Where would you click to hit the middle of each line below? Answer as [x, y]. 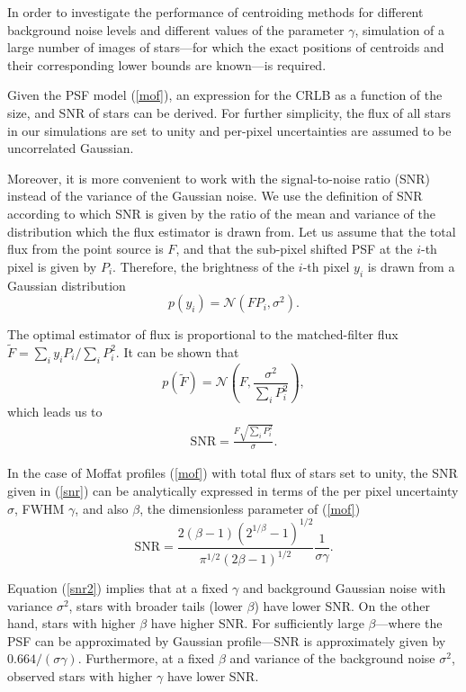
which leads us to [55, 412]
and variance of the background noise [332, 658]
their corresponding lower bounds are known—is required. [167, 64]
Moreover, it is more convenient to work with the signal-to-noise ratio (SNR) [219, 178]
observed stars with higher [80, 676]
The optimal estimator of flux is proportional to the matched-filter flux [203, 334]
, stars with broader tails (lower [156, 605]
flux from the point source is [85, 249]
